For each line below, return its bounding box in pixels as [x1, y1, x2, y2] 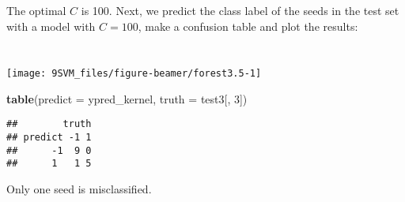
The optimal [6, 2, 66, 18]
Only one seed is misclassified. [6, 181, 152, 197]
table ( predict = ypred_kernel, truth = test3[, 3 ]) [6, 90, 248, 107]
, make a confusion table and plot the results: [138, 17, 358, 34]
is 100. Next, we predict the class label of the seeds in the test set [81, 2, 399, 18]
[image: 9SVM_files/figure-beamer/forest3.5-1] [6, 68, 262, 80]
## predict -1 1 [6, 132, 92, 144]
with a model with [6, 17, 96, 34]
